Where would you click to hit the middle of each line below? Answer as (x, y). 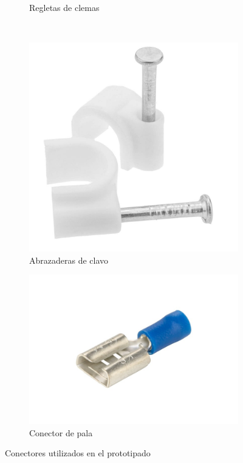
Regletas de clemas (64, 7)
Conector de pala (61, 432)
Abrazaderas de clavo (69, 260)
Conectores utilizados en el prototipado (78, 453)
